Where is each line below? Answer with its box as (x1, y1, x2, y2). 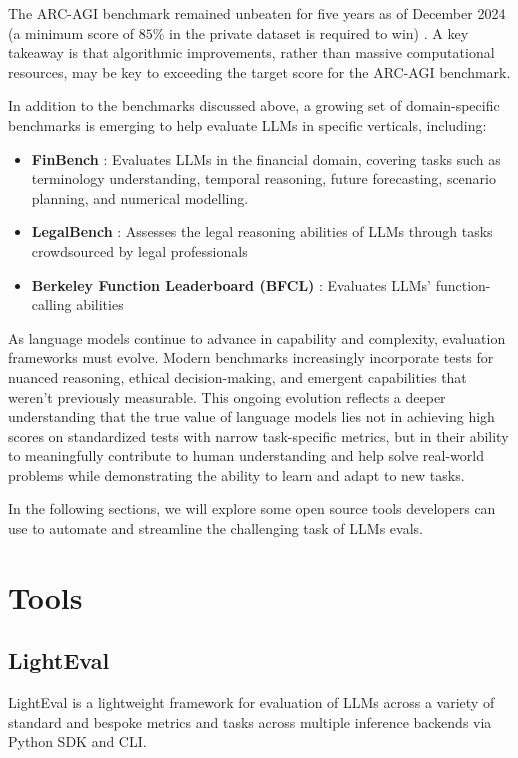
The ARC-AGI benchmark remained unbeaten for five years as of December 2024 (8, 3, 506, 23)
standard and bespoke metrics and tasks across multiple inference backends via (8, 711, 492, 732)
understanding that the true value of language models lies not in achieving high (8, 406, 495, 427)
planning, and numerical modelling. (31, 187, 249, 208)
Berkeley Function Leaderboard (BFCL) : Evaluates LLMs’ (31, 274, 431, 295)
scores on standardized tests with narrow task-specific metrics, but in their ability (8, 425, 509, 446)
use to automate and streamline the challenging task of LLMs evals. (8, 518, 423, 539)
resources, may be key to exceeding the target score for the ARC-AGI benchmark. (8, 61, 511, 82)
